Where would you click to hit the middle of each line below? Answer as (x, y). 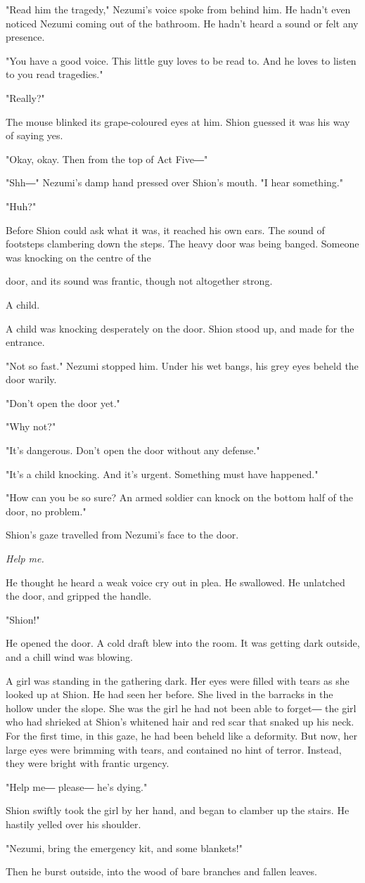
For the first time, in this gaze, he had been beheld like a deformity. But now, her (182, 735)
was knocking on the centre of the (78, 257)
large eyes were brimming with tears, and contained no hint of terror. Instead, (174, 749)
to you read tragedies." (55, 74)
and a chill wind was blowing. (69, 657)
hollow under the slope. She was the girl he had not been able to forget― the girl (181, 708)
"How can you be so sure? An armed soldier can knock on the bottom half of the (180, 497)
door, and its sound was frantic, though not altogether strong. (139, 281)
